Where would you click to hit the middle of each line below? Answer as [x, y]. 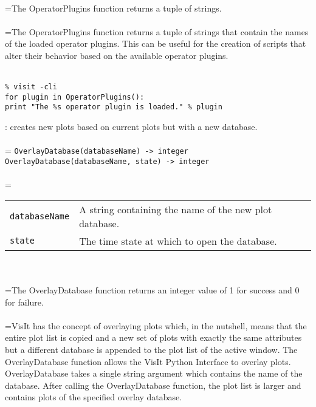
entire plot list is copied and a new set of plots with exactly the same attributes [153, 337]
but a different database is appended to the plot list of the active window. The [151, 349]
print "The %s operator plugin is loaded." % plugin [114, 107]
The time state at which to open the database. [178, 241]
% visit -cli [31, 87]
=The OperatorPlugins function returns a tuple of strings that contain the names [157, 31]
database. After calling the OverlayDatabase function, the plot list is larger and [153, 385]
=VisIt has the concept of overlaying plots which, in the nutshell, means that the [156, 325]
